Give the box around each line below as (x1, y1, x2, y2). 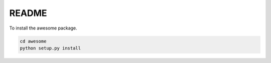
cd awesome (20, 38, 47, 44)
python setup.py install (20, 45, 81, 51)
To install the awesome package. (9, 25, 77, 31)
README (9, 7, 47, 18)
